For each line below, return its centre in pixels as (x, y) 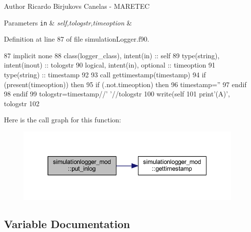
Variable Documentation (67, 223)
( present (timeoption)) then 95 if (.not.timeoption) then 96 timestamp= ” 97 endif (125, 84)
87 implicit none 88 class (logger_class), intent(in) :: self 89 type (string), (112, 55)
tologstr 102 (22, 103)
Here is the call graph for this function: (63, 120)
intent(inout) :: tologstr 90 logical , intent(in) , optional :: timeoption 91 (110, 65)
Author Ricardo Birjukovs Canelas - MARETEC (77, 6)
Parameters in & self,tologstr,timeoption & (68, 22)
